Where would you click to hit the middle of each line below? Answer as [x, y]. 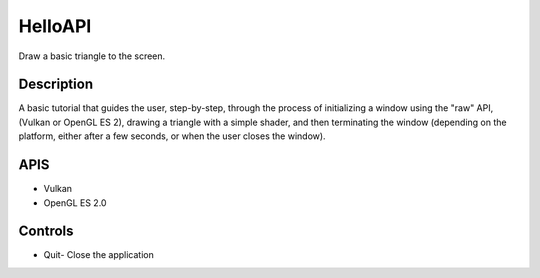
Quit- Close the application [98, 255]
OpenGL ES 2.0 [75, 202]
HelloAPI [55, 26]
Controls [46, 231]
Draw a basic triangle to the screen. [92, 56]
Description [56, 84]
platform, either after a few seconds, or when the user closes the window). [172, 136]
